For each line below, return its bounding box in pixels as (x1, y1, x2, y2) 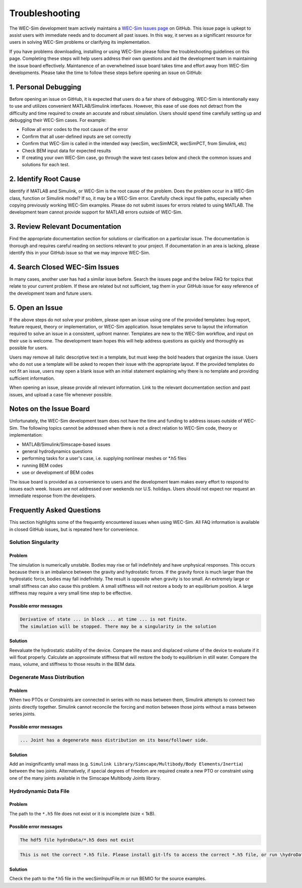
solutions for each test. (22, 162, 70, 168)
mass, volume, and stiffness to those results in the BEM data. (9, 661, 136, 667)
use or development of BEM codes (22, 469, 94, 475)
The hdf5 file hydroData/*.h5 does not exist (20, 837, 134, 843)
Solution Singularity (9, 539, 59, 546)
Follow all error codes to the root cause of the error (22, 126, 128, 132)
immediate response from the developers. (9, 493, 96, 499)
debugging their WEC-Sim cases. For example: (9, 117, 107, 123)
